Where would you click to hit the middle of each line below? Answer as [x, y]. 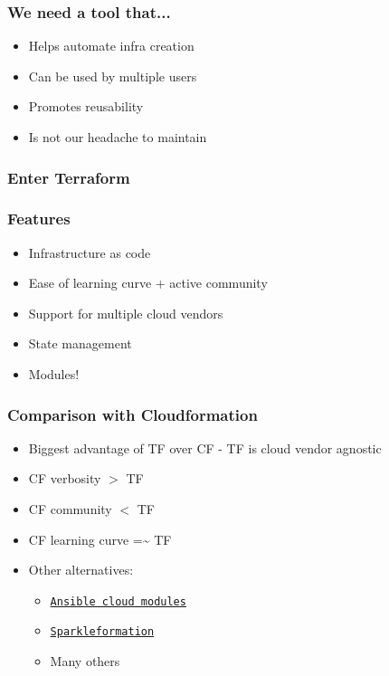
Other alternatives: [81, 570]
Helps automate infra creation [111, 46]
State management [80, 343]
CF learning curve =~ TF [100, 539]
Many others [85, 661]
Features [39, 219]
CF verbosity [65, 478]
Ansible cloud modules [118, 601]
